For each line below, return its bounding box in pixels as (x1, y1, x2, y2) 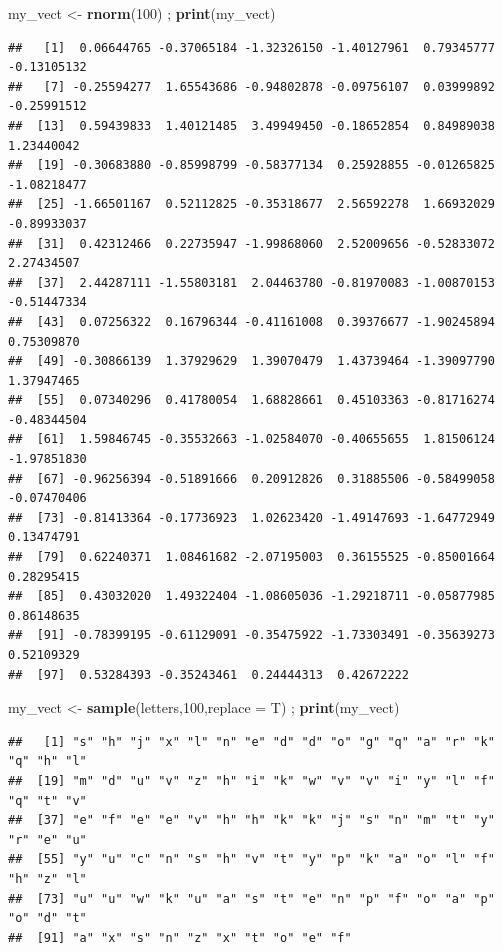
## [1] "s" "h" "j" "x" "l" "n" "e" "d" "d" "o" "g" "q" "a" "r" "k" (8, 734, 495, 749)
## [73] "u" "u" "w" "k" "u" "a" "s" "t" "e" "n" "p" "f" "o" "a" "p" (8, 891, 495, 906)
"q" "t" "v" (8, 793, 87, 808)
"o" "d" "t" (8, 911, 87, 926)
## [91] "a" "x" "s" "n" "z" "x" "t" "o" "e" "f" (8, 930, 352, 945)
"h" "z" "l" (8, 871, 87, 886)
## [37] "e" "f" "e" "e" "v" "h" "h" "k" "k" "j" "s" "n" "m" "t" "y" (8, 813, 495, 828)
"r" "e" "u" (8, 832, 87, 847)
